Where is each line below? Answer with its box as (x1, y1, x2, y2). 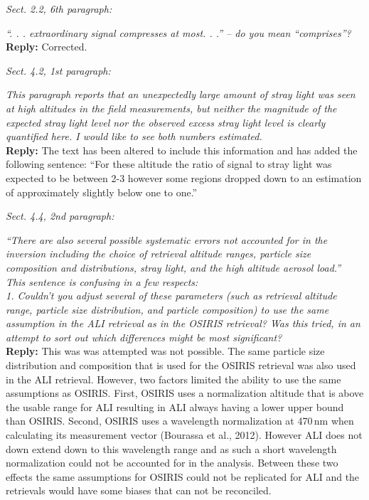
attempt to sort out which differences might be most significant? (6, 329, 282, 344)
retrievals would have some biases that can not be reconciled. (6, 483, 272, 498)
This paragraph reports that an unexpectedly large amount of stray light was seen (6, 87, 355, 102)
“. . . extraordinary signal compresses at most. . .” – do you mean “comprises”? (6, 25, 351, 40)
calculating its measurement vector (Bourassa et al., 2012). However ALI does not (6, 427, 363, 442)
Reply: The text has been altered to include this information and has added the (6, 142, 358, 157)
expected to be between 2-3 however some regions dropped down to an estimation (6, 170, 362, 185)
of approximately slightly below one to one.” (6, 184, 198, 199)
